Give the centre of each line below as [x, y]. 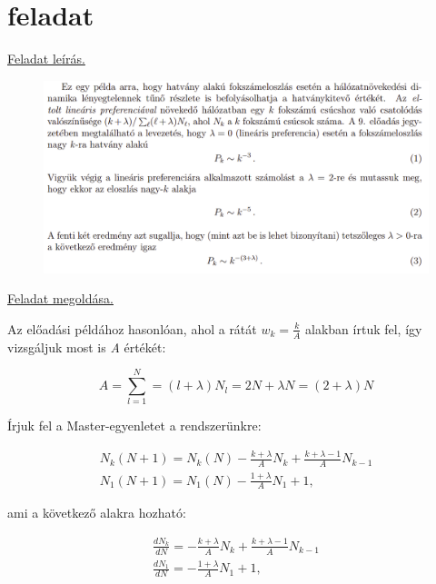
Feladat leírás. [46, 59]
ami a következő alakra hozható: [97, 513]
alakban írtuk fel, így [364, 328]
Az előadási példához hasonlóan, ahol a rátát [132, 328]
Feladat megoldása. [60, 298]
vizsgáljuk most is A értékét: [87, 346]
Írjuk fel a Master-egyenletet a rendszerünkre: [134, 426]
